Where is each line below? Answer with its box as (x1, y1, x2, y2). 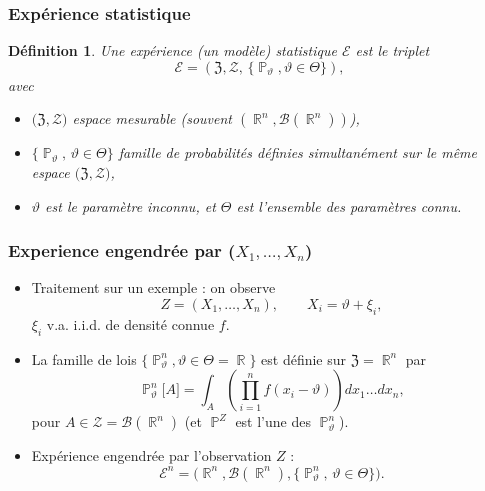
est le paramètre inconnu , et (45, 195, 216, 216)
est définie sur (261, 348, 347, 369)
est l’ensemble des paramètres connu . (236, 195, 462, 216)
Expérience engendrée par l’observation (31, 445, 272, 466)
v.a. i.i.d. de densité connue (46, 313, 215, 334)
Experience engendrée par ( (8, 238, 236, 263)
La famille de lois (31, 348, 137, 369)
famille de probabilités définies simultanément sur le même (118, 142, 477, 163)
